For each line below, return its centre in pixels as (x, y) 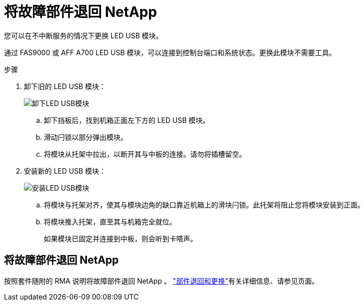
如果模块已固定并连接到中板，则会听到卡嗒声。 (121, 238)
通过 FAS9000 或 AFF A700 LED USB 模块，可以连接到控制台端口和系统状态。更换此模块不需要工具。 (170, 52)
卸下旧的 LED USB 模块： (65, 86)
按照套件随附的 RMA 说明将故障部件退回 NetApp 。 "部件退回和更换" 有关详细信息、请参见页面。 (162, 281)
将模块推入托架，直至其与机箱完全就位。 (110, 221)
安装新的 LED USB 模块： (65, 171)
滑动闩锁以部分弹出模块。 (86, 137)
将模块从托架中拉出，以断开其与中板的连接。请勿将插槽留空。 (145, 154)
